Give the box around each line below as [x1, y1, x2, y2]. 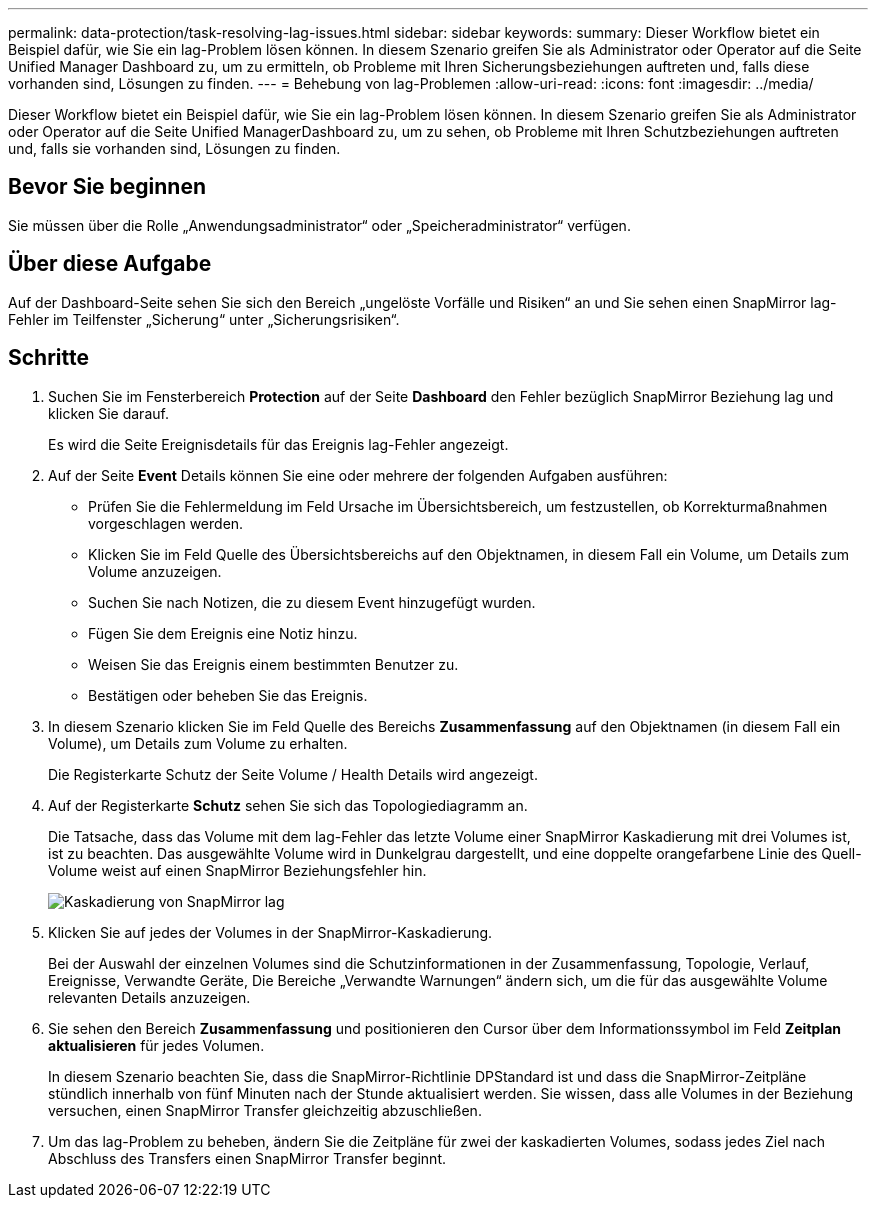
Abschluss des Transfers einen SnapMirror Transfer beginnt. [48, 1149, 447, 1167]
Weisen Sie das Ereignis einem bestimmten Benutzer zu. [88, 655, 459, 673]
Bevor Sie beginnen [8, 174, 207, 200]
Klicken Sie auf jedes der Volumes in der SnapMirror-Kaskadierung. [48, 923, 493, 941]
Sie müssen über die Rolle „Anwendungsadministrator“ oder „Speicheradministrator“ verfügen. [8, 216, 631, 234]
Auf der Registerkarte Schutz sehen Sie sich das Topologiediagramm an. [48, 796, 528, 814]
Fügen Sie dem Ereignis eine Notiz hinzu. [88, 624, 358, 642]
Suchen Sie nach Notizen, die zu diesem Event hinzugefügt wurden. [88, 593, 536, 611]
